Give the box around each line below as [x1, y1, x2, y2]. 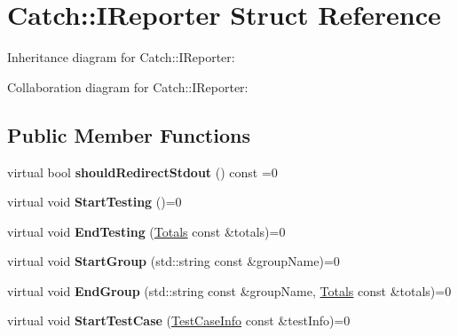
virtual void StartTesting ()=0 [7, 192, 182, 211]
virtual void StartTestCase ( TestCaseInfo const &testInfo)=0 [7, 311, 351, 330]
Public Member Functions [7, 121, 250, 148]
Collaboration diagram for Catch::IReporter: [7, 77, 249, 96]
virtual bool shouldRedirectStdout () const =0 [7, 162, 278, 181]
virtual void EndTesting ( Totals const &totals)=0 [7, 222, 286, 240]
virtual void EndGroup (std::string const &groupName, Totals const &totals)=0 [7, 281, 452, 300]
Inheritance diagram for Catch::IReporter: [7, 48, 235, 66]
